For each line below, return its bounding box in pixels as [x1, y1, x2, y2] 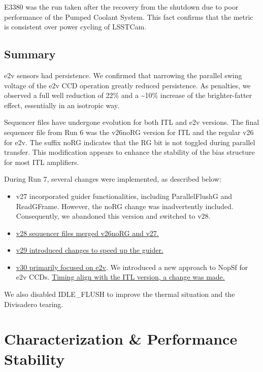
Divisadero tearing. [4, 298, 63, 309]
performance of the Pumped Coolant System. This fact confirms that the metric [4, 11, 253, 22]
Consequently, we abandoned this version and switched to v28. [16, 211, 211, 221]
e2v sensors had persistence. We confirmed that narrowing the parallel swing [4, 70, 242, 80]
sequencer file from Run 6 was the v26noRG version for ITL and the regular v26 [4, 126, 254, 137]
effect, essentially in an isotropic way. [4, 99, 119, 110]
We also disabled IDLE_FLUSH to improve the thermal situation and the [4, 289, 235, 299]
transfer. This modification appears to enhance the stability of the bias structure [4, 147, 255, 157]
